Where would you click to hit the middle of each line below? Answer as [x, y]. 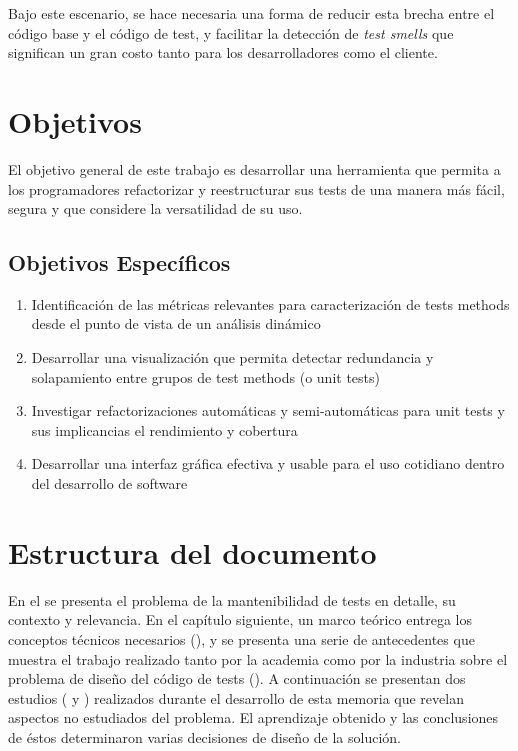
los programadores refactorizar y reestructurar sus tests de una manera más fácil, [256, 188]
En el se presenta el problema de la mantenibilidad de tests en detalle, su [232, 599]
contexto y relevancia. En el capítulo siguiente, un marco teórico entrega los [240, 619]
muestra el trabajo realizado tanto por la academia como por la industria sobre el [258, 658]
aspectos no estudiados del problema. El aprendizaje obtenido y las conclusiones [253, 717]
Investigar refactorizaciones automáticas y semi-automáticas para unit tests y [268, 410]
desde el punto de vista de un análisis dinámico [176, 323]
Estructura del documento [192, 551]
